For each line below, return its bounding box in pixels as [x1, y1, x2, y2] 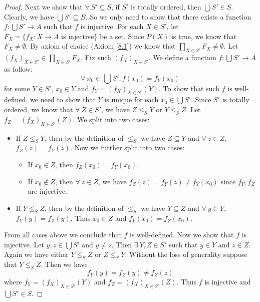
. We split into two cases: [73, 114, 150, 124]
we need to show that [30, 94, 96, 105]
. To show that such [159, 83, 220, 93]
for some [4, 83, 30, 93]
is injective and [204, 276, 251, 286]
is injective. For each [80, 21, 144, 32]
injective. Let [4, 239, 44, 249]
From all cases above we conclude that [4, 229, 122, 240]
